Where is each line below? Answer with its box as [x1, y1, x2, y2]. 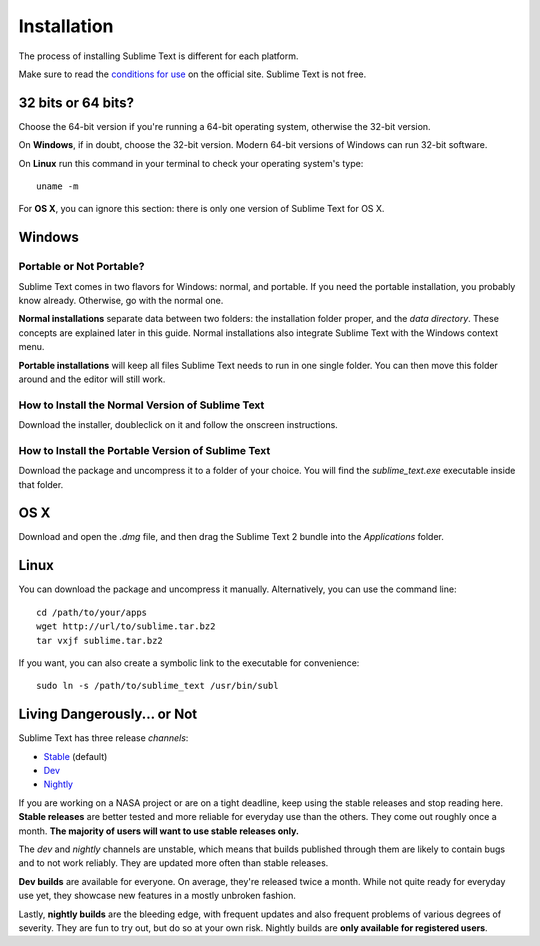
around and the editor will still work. [18, 373, 166, 385]
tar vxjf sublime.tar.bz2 [36, 635, 164, 646]
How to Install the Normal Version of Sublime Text [18, 398, 265, 412]
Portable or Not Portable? [18, 260, 145, 274]
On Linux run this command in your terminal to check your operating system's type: [18, 157, 364, 169]
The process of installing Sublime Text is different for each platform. [18, 50, 299, 62]
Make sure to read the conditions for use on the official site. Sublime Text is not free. [18, 68, 367, 80]
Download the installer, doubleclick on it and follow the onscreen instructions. [18, 419, 339, 431]
